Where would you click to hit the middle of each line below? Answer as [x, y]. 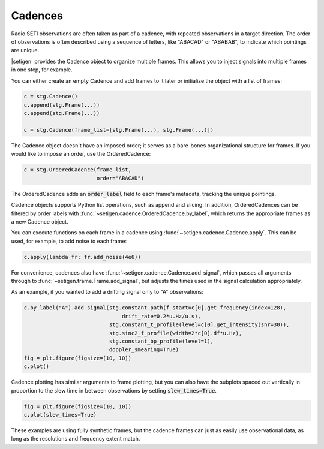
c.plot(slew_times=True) [60, 415]
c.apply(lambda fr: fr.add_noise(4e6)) [82, 257]
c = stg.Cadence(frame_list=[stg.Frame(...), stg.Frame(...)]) [119, 130]
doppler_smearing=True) [144, 350]
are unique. [25, 50]
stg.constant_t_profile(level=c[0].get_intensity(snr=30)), [199, 325]
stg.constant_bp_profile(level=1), [161, 341]
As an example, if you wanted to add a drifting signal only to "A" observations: [107, 292]
